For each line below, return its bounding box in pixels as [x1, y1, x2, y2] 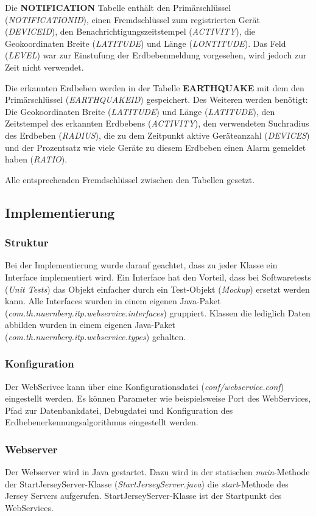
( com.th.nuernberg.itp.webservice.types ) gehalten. [5, 330, 186, 343]
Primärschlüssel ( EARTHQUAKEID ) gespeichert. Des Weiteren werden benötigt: [5, 93, 308, 106]
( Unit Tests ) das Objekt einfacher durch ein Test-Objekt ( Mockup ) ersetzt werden [5, 282, 310, 295]
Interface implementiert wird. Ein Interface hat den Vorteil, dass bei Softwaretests [5, 270, 311, 283]
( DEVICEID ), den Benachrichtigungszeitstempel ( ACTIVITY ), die [5, 25, 256, 38]
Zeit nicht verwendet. [5, 60, 84, 73]
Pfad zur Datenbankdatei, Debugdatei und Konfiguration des [5, 403, 233, 416]
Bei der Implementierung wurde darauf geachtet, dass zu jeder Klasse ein [5, 259, 278, 271]
